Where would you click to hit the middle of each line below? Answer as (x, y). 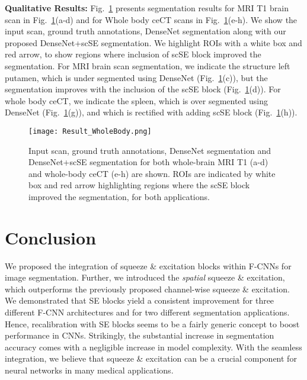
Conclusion (51, 237)
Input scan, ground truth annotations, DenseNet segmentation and (150, 150)
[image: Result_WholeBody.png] (90, 131)
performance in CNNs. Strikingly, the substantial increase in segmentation (140, 335)
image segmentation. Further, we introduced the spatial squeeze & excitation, (145, 277)
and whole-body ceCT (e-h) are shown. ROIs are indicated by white (152, 173)
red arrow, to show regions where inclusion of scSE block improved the (133, 54)
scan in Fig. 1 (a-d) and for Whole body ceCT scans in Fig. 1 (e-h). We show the (151, 19)
